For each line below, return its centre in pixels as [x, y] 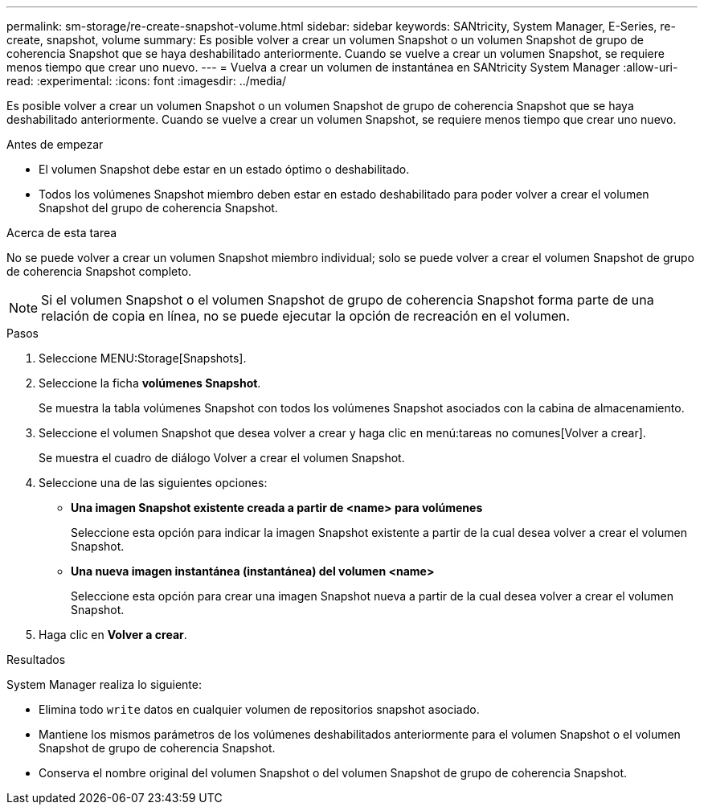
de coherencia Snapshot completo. [99, 271]
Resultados [36, 659]
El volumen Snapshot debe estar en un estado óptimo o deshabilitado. [224, 169]
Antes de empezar [55, 144]
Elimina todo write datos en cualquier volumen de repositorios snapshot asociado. [259, 709]
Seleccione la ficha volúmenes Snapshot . [150, 383]
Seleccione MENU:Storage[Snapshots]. [143, 358]
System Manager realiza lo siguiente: [104, 684]
